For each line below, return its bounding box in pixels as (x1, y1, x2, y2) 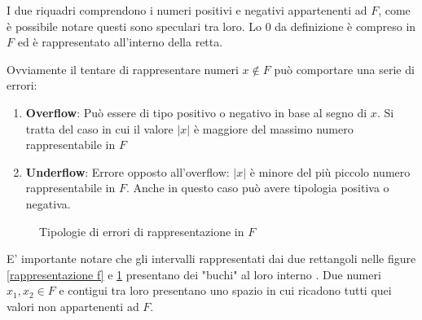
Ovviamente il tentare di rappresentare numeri (7, 60, 239, 77)
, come (378, 2, 411, 18)
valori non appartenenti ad (7, 297, 139, 314)
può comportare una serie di (274, 60, 415, 77)
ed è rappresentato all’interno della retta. (17, 33, 223, 50)
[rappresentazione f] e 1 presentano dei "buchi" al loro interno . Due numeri (7, 265, 381, 283)
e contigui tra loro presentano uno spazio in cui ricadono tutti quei (59, 282, 392, 299)
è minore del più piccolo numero (249, 163, 411, 180)
